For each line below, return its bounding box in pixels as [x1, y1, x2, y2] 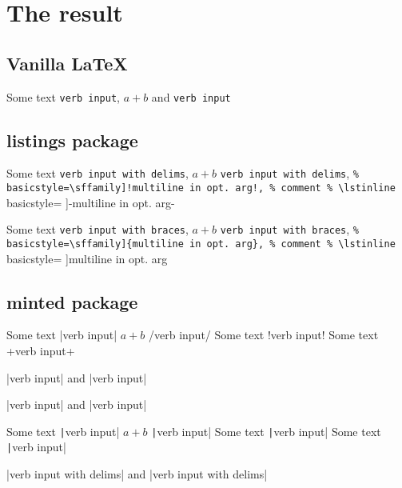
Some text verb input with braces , [6, 221, 189, 238]
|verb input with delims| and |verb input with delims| [6, 466, 268, 482]
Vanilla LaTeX [6, 50, 128, 75]
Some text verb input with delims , [6, 165, 189, 182]
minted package [6, 289, 138, 314]
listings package [6, 127, 138, 152]
